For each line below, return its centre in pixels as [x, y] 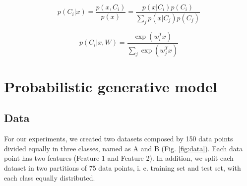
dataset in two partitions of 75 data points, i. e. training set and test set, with [123, 167]
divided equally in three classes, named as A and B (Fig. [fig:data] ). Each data [123, 148]
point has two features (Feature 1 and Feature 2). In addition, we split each [119, 158]
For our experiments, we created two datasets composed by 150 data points [119, 139]
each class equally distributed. [50, 177]
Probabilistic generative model [111, 86]
